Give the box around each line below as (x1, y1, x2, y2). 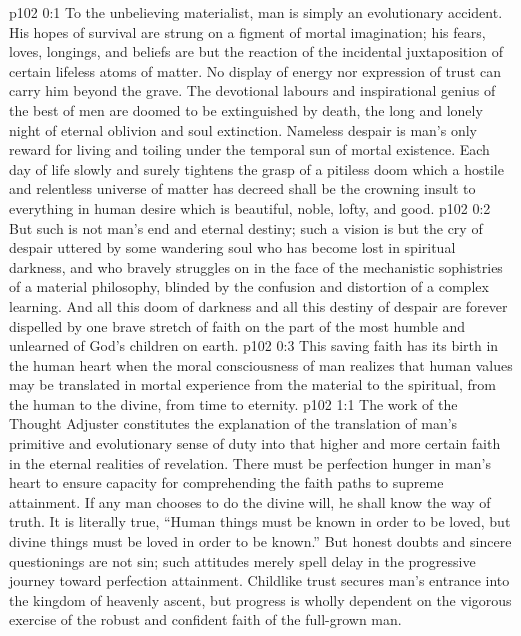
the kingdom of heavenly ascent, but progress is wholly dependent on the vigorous (9, 589, 512, 610)
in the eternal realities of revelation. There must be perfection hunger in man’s (9, 452, 491, 473)
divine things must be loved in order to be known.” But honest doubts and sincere (9, 531, 512, 552)
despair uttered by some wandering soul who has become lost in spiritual (9, 237, 456, 258)
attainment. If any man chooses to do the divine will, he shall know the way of (9, 491, 491, 512)
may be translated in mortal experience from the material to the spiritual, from (9, 374, 496, 395)
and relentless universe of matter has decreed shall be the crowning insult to (9, 178, 476, 199)
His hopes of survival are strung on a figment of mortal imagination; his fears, (9, 21, 486, 42)
